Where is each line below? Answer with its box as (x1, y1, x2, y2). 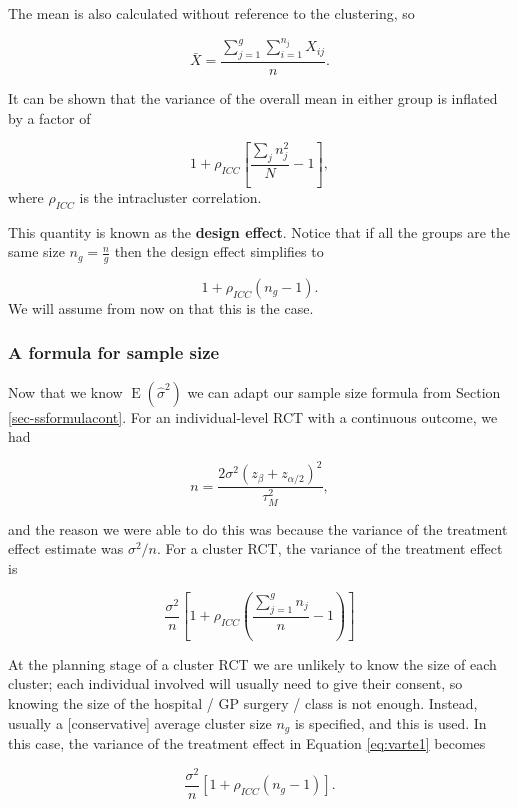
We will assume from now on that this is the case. (8, 297, 314, 318)
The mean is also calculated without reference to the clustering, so (8, 3, 415, 23)
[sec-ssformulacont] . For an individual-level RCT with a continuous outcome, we (8, 406, 498, 427)
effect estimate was (8, 538, 124, 559)
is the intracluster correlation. (79, 186, 262, 207)
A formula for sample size (8, 340, 220, 365)
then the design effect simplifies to (114, 241, 324, 262)
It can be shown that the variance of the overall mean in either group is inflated (8, 87, 498, 108)
